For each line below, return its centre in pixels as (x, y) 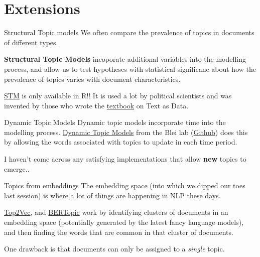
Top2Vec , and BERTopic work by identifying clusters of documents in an (116, 212)
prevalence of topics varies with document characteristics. (92, 79)
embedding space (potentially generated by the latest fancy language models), (124, 222)
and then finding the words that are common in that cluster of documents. (119, 232)
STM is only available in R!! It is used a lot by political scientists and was (118, 96)
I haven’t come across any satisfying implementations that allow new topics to (125, 159)
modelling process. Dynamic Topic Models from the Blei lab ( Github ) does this (126, 132)
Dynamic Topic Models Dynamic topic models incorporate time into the (115, 122)
